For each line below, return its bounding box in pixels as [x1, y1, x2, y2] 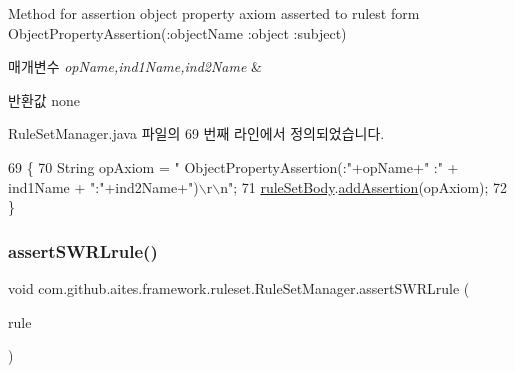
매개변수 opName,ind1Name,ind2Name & [8, 56, 262, 77]
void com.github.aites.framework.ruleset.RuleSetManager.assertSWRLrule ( [8, 277, 470, 298]
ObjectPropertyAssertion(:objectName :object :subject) [8, 22, 347, 43]
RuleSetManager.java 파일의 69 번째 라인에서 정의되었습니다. [8, 123, 385, 144]
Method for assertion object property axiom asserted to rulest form [8, 3, 420, 23]
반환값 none [8, 89, 81, 110]
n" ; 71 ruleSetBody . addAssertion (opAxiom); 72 [220, 176, 508, 197]
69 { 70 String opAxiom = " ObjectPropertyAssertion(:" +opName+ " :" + [8, 156, 459, 177]
